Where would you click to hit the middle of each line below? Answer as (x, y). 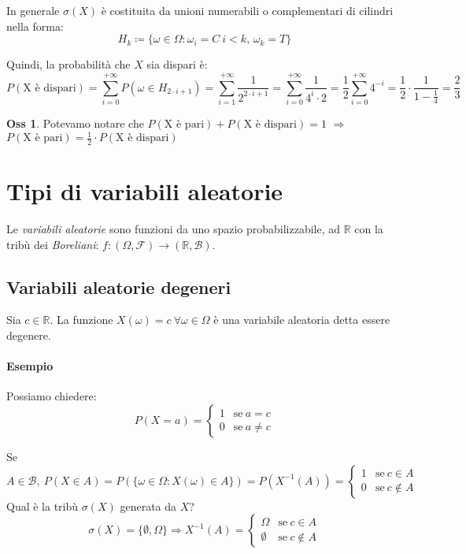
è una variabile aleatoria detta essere (302, 320)
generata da (148, 506)
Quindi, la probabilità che (68, 64)
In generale (33, 10)
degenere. (29, 335)
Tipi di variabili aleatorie (145, 191)
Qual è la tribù (43, 506)
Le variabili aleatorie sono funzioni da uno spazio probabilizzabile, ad (174, 228)
